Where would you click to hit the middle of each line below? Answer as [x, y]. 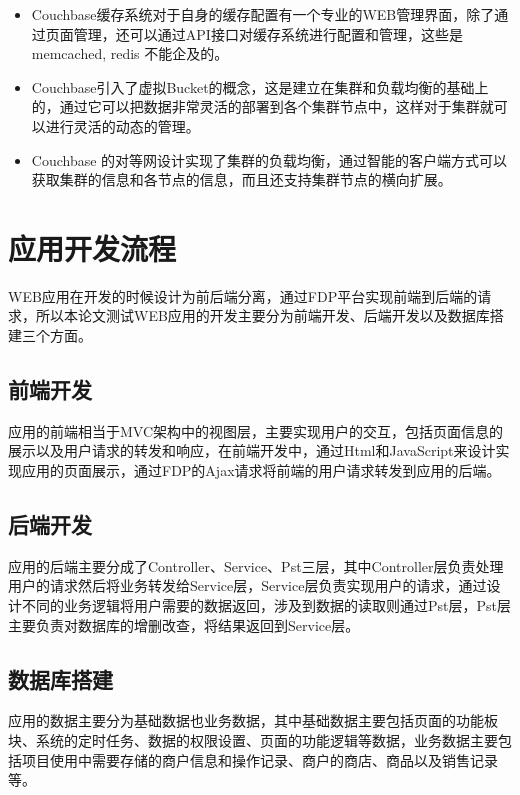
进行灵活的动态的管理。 [122, 125]
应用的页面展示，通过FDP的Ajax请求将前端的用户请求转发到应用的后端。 [261, 470]
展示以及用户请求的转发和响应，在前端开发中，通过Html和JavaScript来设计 [252, 450]
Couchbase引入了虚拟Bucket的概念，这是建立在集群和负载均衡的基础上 [260, 86]
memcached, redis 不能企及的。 [130, 53]
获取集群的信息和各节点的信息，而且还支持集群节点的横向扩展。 [241, 179]
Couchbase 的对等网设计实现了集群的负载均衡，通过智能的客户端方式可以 [269, 159]
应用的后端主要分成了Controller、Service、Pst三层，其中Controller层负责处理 [256, 565]
